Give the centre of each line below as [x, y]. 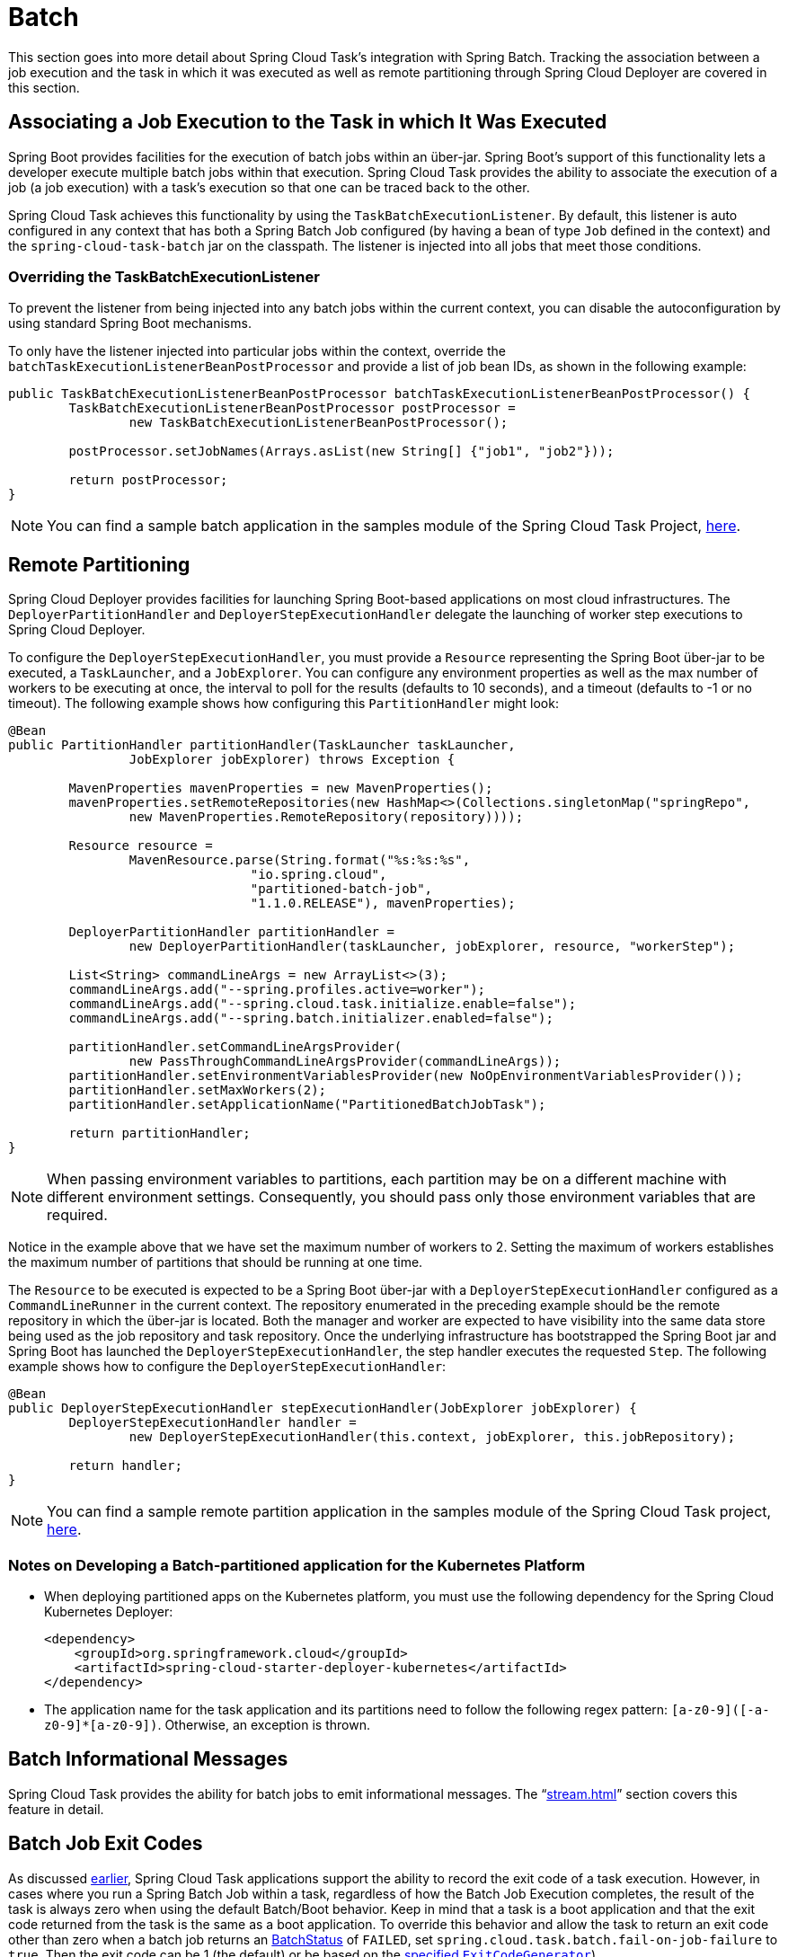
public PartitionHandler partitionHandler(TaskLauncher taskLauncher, [262, 745]
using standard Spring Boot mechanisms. [130, 323]
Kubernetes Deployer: [109, 1611]
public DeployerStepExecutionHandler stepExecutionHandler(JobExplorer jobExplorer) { [323, 1408]
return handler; [125, 1466]
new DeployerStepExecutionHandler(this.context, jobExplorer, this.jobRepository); [432, 1437]
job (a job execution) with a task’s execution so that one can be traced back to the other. [269, 187]
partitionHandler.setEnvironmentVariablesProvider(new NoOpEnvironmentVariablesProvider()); [406, 1076]
